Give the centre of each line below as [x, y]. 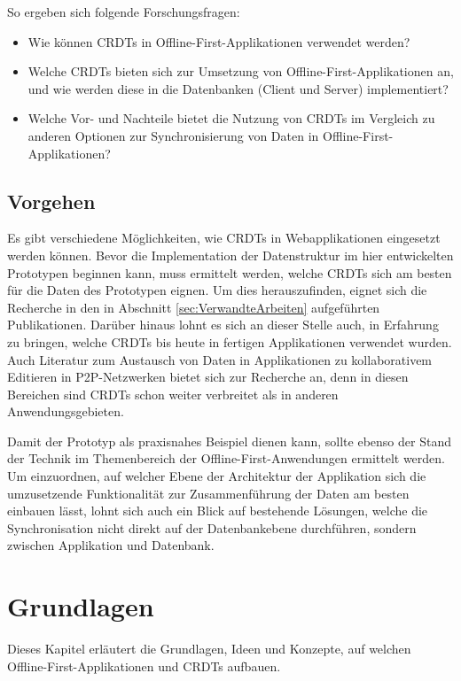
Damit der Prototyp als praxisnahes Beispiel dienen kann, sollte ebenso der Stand [229, 441]
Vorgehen [51, 201]
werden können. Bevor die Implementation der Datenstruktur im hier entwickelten [230, 255]
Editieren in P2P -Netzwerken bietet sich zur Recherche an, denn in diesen [208, 377]
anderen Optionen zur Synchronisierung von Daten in [173, 135]
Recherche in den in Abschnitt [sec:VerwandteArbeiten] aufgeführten [194, 307]
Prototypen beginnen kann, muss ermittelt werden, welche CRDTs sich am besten [230, 272]
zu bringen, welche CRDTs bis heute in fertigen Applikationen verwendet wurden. [230, 341]
